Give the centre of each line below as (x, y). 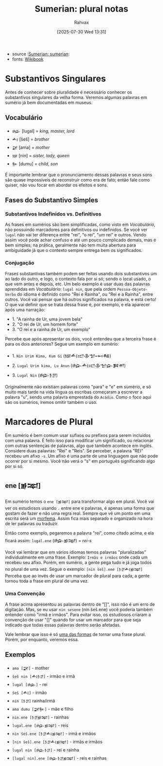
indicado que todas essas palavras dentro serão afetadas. (63, 625)
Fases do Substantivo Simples (52, 200)
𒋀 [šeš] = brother (31, 139)
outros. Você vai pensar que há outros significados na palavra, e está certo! (81, 299)
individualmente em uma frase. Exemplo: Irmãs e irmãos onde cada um (76, 557)
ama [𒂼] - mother (31, 668)
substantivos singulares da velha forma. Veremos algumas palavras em (76, 97)
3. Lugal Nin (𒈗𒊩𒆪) (35, 375)
